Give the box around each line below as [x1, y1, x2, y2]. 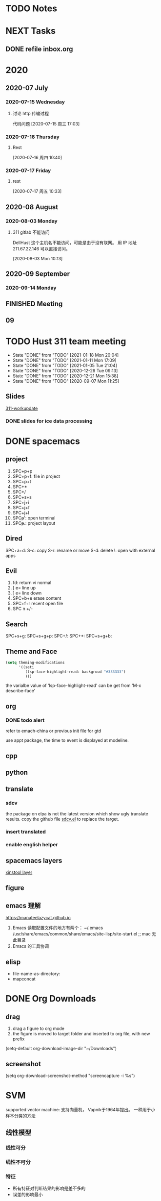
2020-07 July [5, 84, 48, 92]
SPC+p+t [12, 478, 31, 484]
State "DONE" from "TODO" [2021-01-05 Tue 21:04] [12, 362, 118, 368]
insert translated [5, 828, 46, 835]
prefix [12, 1036, 25, 1042]
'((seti [18, 664, 35, 669]
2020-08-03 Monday [5, 218, 58, 224]
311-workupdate [5, 405, 38, 411]
